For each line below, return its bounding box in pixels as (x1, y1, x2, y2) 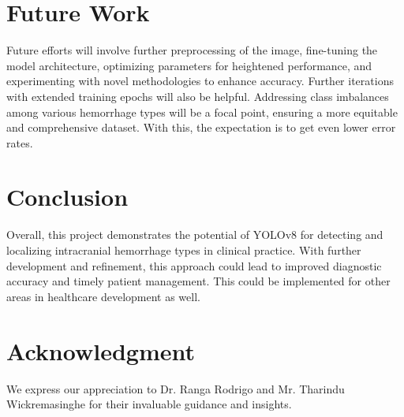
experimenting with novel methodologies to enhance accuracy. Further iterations (6, 73, 394, 89)
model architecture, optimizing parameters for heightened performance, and (6, 57, 372, 73)
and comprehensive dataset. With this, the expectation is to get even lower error (6, 119, 396, 136)
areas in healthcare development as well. (6, 288, 200, 304)
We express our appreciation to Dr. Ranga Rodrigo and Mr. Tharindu (6, 380, 345, 397)
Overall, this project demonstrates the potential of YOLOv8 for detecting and (6, 226, 383, 243)
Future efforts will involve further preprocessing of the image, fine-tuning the (6, 42, 378, 58)
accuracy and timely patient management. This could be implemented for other (6, 273, 391, 289)
